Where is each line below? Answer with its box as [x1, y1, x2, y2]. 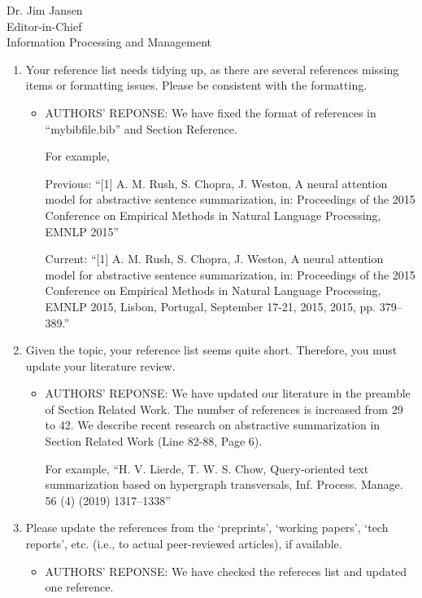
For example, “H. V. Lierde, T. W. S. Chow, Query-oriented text [45, 459, 369, 477]
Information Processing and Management [7, 33, 212, 51]
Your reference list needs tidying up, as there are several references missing [25, 60, 399, 77]
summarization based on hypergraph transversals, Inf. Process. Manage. [45, 476, 403, 493]
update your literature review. [25, 357, 176, 374]
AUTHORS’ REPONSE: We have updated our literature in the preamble [45, 385, 411, 402]
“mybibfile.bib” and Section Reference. [45, 120, 237, 137]
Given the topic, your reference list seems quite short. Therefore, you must [25, 341, 398, 358]
